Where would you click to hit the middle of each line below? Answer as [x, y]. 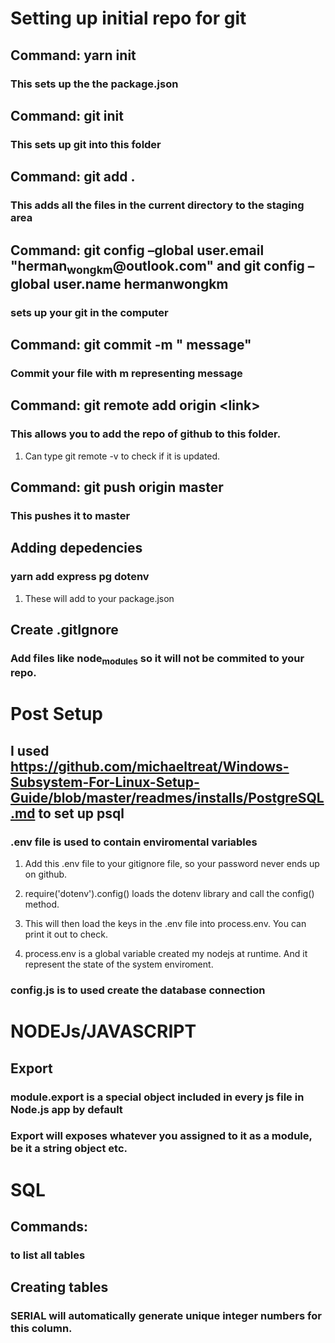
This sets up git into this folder [86, 144]
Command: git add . [73, 177]
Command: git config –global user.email [137, 250]
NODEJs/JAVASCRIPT [103, 1031]
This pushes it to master [70, 515]
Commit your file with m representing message [126, 373]
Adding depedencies [76, 548]
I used [30, 750]
